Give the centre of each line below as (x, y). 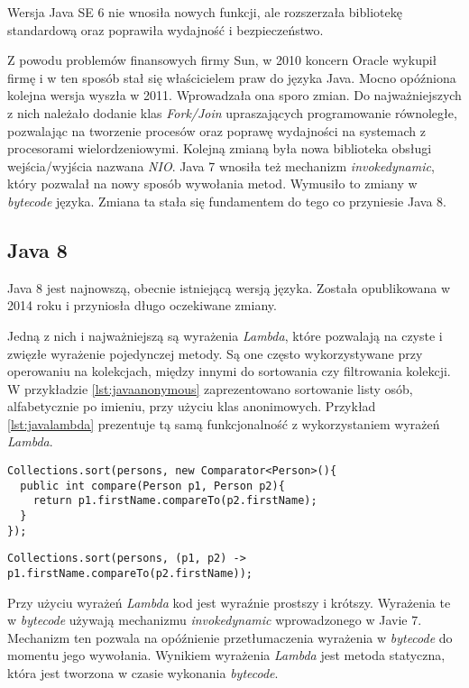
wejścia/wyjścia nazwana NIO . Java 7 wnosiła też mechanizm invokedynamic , (221, 165)
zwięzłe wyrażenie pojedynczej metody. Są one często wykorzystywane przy (215, 353)
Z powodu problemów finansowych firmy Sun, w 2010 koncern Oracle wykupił (222, 60)
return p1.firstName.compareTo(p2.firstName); (175, 501)
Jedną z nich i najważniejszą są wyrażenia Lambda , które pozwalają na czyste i (225, 335)
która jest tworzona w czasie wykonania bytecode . (143, 673)
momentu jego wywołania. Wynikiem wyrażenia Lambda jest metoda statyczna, (226, 655)
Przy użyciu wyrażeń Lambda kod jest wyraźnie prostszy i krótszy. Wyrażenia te (229, 602)
